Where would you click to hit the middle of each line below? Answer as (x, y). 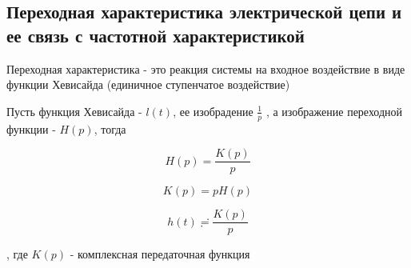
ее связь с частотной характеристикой (156, 35)
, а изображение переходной (334, 111)
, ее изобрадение (213, 111)
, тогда (110, 128)
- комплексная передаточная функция (160, 254)
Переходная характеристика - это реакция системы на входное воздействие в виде (206, 68)
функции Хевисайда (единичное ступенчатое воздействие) (148, 84)
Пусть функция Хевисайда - (74, 111)
